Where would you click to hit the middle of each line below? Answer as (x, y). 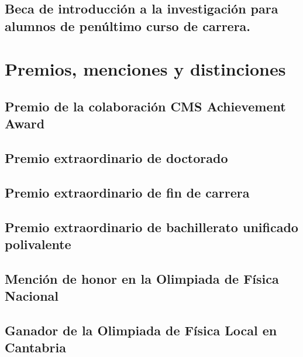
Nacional (32, 296)
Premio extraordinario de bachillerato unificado (151, 227)
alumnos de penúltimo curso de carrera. (128, 25)
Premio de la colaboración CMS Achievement (145, 106)
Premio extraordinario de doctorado (116, 158)
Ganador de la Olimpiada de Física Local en (141, 330)
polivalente (38, 244)
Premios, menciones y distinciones (145, 69)
